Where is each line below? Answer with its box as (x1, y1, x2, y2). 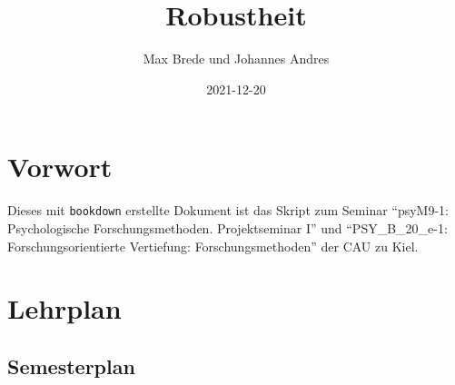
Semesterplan (7, 351, 135, 380)
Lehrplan (7, 290, 122, 327)
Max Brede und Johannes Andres (143, 49, 330, 68)
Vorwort (7, 148, 113, 185)
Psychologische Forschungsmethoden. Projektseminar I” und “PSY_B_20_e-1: (7, 218, 448, 237)
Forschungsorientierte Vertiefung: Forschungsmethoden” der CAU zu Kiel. (7, 236, 419, 255)
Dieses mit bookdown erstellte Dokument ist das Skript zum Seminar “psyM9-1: (7, 201, 450, 220)
